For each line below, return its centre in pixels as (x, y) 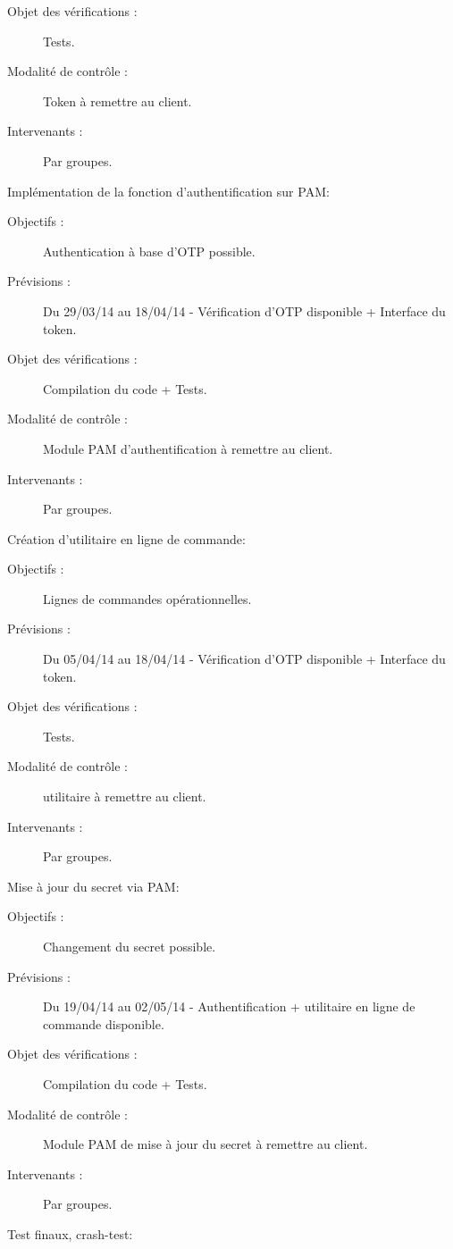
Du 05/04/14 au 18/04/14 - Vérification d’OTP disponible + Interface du (244, 659)
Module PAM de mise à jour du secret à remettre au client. (206, 1144)
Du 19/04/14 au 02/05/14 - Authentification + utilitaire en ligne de (229, 1006)
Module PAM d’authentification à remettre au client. (188, 448)
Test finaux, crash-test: (70, 1233)
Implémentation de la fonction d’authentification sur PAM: (168, 191)
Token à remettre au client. (117, 101)
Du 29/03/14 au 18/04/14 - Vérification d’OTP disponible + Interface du (244, 310)
